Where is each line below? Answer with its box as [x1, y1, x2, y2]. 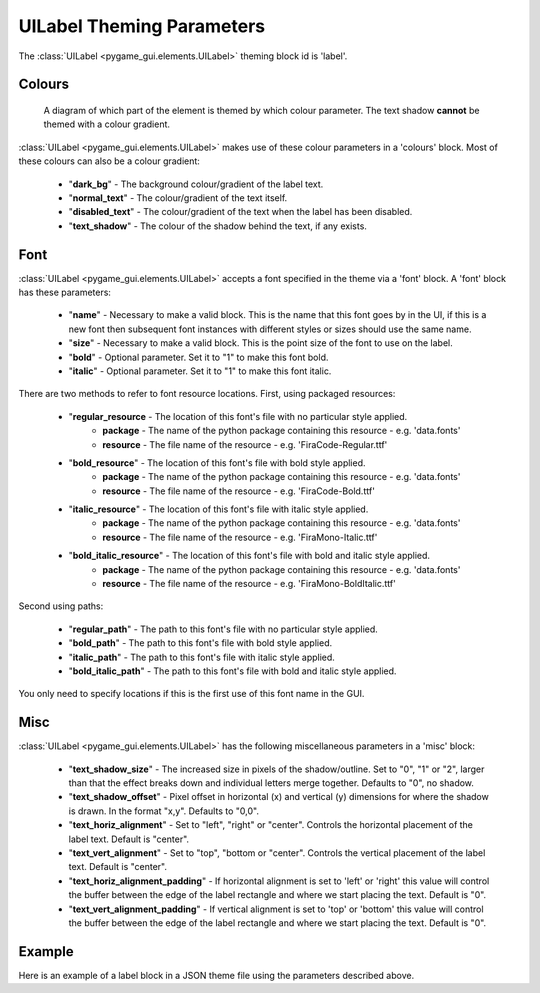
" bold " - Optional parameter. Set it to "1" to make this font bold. [68, 351, 329, 363]
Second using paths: [18, 600, 104, 612]
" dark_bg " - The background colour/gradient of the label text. [68, 178, 324, 190]
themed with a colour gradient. [43, 118, 170, 130]
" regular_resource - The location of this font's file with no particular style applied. [68, 410, 408, 422]
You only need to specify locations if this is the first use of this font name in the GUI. [18, 688, 365, 700]
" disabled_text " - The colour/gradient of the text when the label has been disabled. [68, 206, 413, 218]
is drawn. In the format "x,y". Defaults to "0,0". [68, 805, 260, 817]
